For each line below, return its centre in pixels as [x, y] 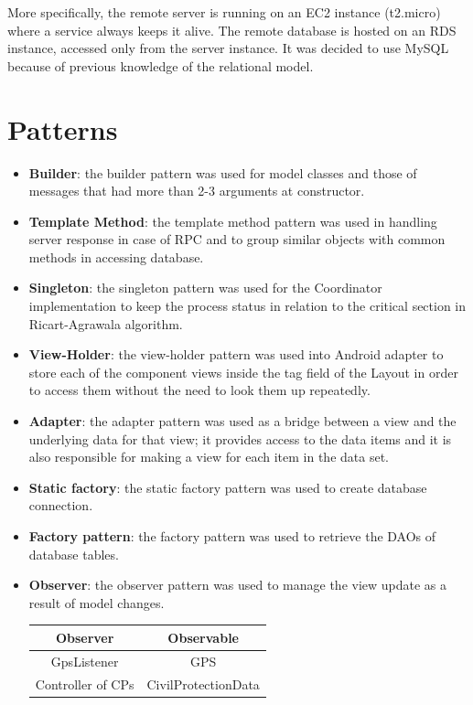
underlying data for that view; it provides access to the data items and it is [240, 438]
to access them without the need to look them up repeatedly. [199, 390]
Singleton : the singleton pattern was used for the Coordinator [205, 288]
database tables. [74, 554]
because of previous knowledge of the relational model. [161, 65]
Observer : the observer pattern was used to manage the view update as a [238, 585]
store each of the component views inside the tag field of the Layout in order [243, 372]
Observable [203, 637]
